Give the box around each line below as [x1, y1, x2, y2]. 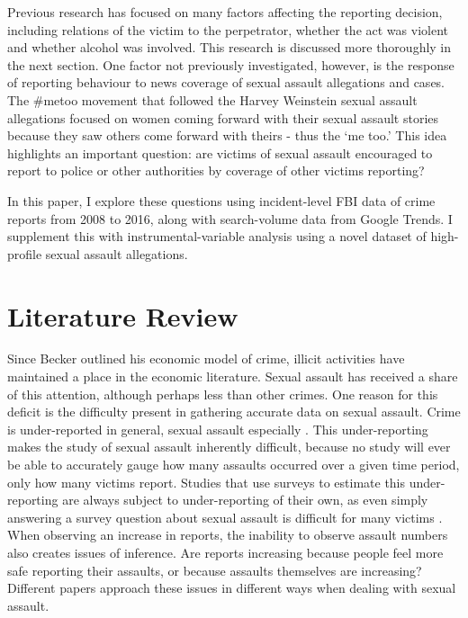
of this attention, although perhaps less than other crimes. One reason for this [7, 384, 438, 403]
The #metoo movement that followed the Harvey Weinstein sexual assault [7, 90, 418, 109]
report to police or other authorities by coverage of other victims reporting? [7, 161, 425, 180]
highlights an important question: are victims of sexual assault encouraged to [7, 143, 433, 162]
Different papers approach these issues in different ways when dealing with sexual [7, 578, 456, 597]
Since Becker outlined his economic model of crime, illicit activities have [7, 349, 405, 368]
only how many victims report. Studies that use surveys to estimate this [7, 472, 406, 491]
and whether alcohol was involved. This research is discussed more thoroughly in [7, 38, 452, 57]
